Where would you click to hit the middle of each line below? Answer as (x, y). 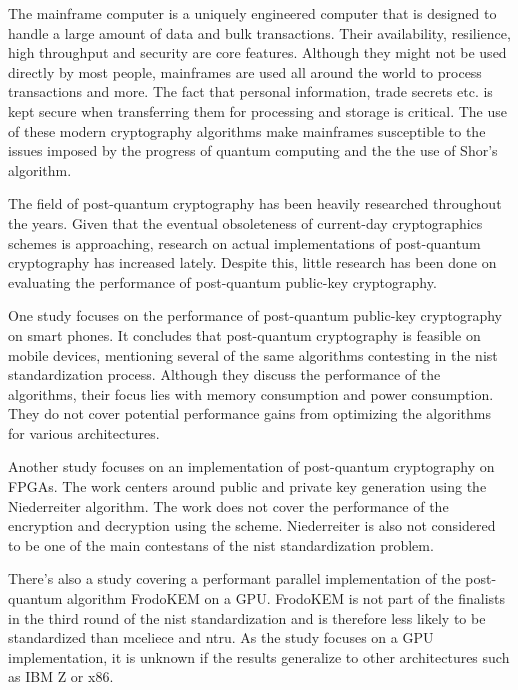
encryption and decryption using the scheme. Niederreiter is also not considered (252, 525)
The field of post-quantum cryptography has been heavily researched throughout (255, 203)
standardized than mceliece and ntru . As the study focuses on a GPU (221, 637)
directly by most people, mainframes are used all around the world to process (245, 71)
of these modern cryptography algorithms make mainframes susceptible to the (247, 130)
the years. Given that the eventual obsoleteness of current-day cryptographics (245, 222)
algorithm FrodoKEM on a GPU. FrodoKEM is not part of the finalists (286, 598)
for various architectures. (84, 432)
